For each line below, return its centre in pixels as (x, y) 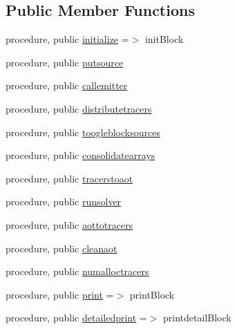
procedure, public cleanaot (61, 248)
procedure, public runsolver (64, 201)
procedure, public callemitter (67, 85)
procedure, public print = (60, 294)
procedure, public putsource (65, 62)
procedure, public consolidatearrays (80, 155)
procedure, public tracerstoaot (69, 178)
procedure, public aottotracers (69, 224)
